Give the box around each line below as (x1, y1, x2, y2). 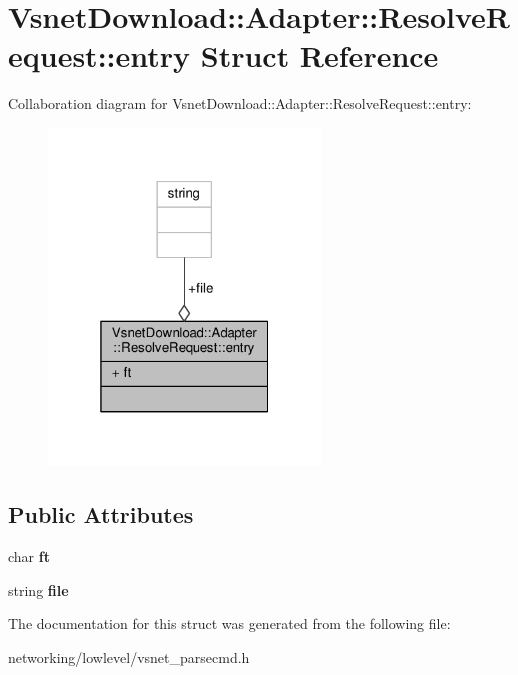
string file (8, 579, 69, 600)
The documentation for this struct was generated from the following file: (8, 613, 451, 634)
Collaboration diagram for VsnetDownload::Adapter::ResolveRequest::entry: (8, 93, 472, 114)
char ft (8, 546, 50, 567)
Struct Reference (200, 35, 439, 76)
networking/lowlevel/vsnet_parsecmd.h (8, 646, 250, 667)
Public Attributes (8, 499, 194, 530)
